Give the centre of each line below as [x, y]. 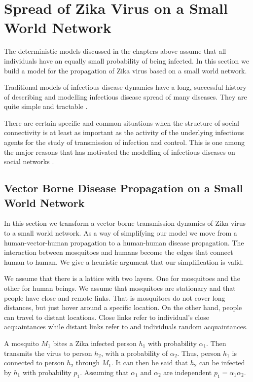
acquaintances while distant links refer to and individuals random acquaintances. [126, 327]
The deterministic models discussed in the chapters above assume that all [115, 51]
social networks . [29, 161]
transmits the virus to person [48, 353]
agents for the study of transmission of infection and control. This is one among [124, 142]
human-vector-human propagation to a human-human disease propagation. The [124, 242]
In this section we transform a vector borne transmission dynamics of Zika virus [125, 223]
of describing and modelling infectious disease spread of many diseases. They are [126, 96]
